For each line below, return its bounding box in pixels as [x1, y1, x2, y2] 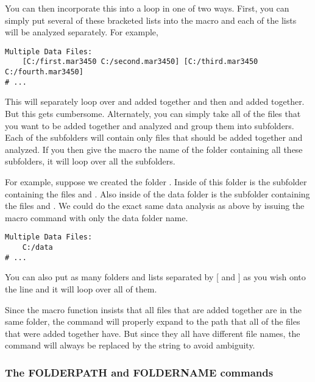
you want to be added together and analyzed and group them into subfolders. [5, 119, 294, 132]
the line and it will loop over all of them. [5, 282, 157, 295]
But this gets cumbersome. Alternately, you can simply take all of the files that [5, 107, 301, 119]
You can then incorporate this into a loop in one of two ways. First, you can [5, 2, 289, 14]
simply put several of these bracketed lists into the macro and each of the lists [5, 13, 297, 26]
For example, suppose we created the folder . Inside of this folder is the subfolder [5, 175, 307, 188]
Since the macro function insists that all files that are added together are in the [5, 303, 302, 316]
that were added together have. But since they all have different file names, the [5, 327, 300, 339]
